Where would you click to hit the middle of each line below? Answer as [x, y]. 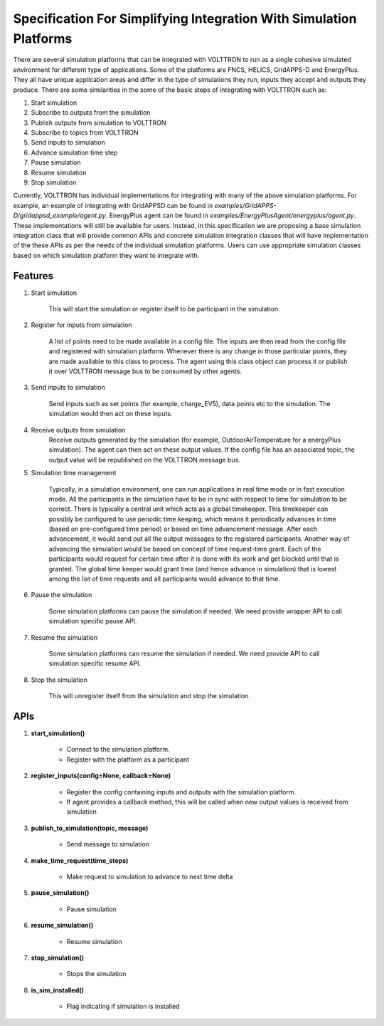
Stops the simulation [96, 974]
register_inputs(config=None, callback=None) [101, 776]
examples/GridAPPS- [245, 205]
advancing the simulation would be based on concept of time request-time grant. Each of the [185, 549]
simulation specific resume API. [95, 663]
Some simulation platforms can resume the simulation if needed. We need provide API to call [184, 653]
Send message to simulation [108, 844]
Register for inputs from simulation [81, 325]
